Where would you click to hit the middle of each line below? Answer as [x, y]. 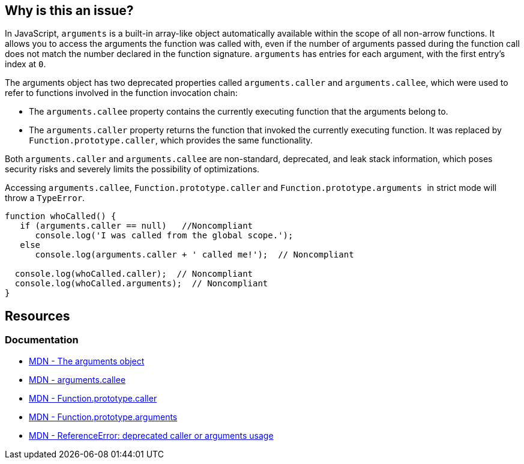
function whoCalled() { [61, 216]
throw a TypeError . [45, 198]
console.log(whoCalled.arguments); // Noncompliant [141, 284]
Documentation [42, 340]
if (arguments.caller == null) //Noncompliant [137, 226]
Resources [38, 316]
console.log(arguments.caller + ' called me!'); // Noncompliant [194, 255]
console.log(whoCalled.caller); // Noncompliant [134, 274]
